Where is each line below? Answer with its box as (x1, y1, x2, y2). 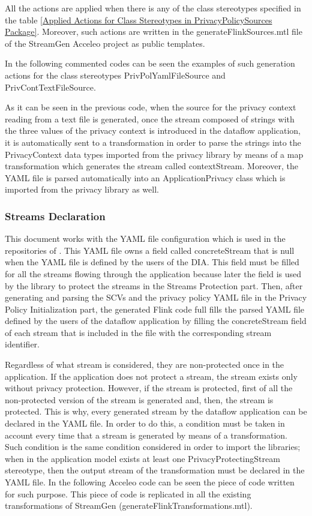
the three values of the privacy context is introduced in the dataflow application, (5, 124, 301, 137)
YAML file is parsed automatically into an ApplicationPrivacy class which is (5, 171, 286, 184)
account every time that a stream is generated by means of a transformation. (5, 428, 288, 441)
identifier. (5, 338, 40, 350)
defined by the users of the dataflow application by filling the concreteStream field (5, 314, 307, 327)
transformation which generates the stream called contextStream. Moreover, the (5, 160, 298, 172)
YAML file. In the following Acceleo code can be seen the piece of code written (5, 476, 295, 488)
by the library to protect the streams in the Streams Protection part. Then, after (5, 279, 303, 292)
